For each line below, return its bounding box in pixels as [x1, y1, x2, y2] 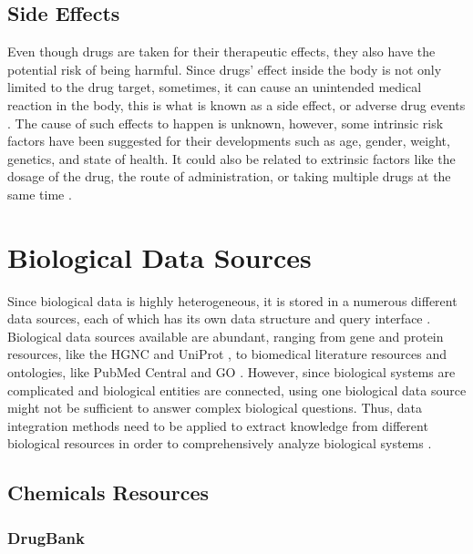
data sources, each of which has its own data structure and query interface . [7, 309, 431, 328]
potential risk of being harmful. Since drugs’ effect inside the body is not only [7, 59, 442, 78]
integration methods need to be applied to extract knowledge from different [7, 415, 428, 435]
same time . [7, 184, 72, 203]
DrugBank [7, 526, 85, 549]
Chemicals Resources [7, 478, 210, 507]
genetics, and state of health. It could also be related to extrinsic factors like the [7, 149, 456, 168]
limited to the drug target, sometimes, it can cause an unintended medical [7, 77, 422, 97]
